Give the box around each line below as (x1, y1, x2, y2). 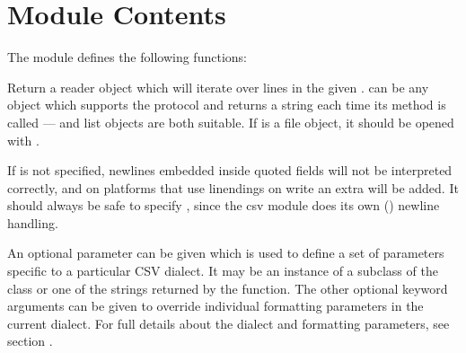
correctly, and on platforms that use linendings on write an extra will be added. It (7, 178, 459, 197)
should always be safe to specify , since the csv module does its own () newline (7, 196, 440, 215)
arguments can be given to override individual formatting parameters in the (7, 296, 424, 315)
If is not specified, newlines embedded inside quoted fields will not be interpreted (7, 161, 453, 180)
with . (7, 130, 40, 149)
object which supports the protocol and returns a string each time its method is (7, 95, 446, 114)
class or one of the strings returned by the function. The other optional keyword (7, 278, 448, 297)
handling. (7, 213, 58, 232)
